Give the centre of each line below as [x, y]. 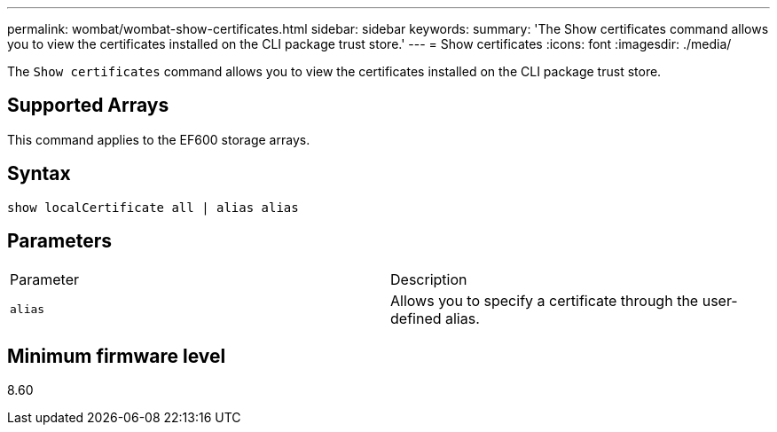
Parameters [59, 241]
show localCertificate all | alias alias [153, 207]
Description [429, 279]
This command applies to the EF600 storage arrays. [159, 139]
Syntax [39, 174]
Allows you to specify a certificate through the [545, 300]
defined [416, 318]
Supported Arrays [88, 106]
